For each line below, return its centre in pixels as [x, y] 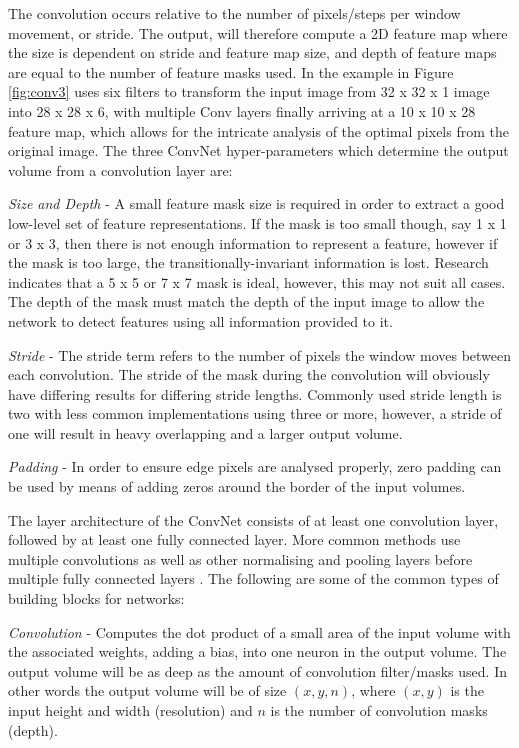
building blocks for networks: [96, 598]
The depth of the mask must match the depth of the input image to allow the [246, 301]
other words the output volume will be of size [147, 690]
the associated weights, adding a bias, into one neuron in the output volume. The [257, 651]
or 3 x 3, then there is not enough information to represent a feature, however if [253, 242]
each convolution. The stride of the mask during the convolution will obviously [249, 374]
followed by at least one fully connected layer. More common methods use [234, 539]
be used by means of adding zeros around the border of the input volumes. [237, 486]
